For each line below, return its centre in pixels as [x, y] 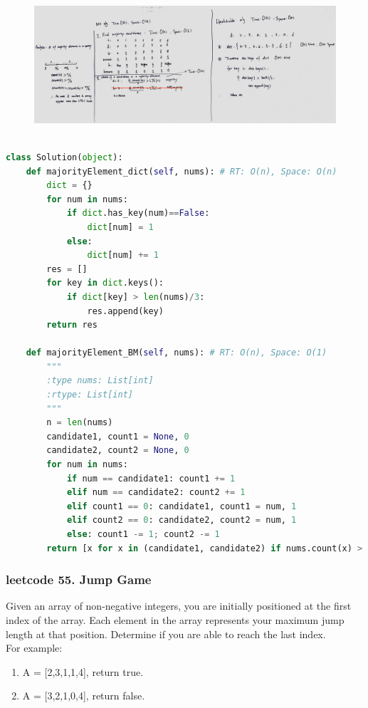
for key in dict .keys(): [105, 283]
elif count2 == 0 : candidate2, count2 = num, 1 [182, 520]
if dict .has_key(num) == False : [138, 213]
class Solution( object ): [64, 157]
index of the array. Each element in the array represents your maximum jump [175, 620]
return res [72, 325]
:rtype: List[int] [90, 395]
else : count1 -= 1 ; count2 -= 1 [143, 535]
